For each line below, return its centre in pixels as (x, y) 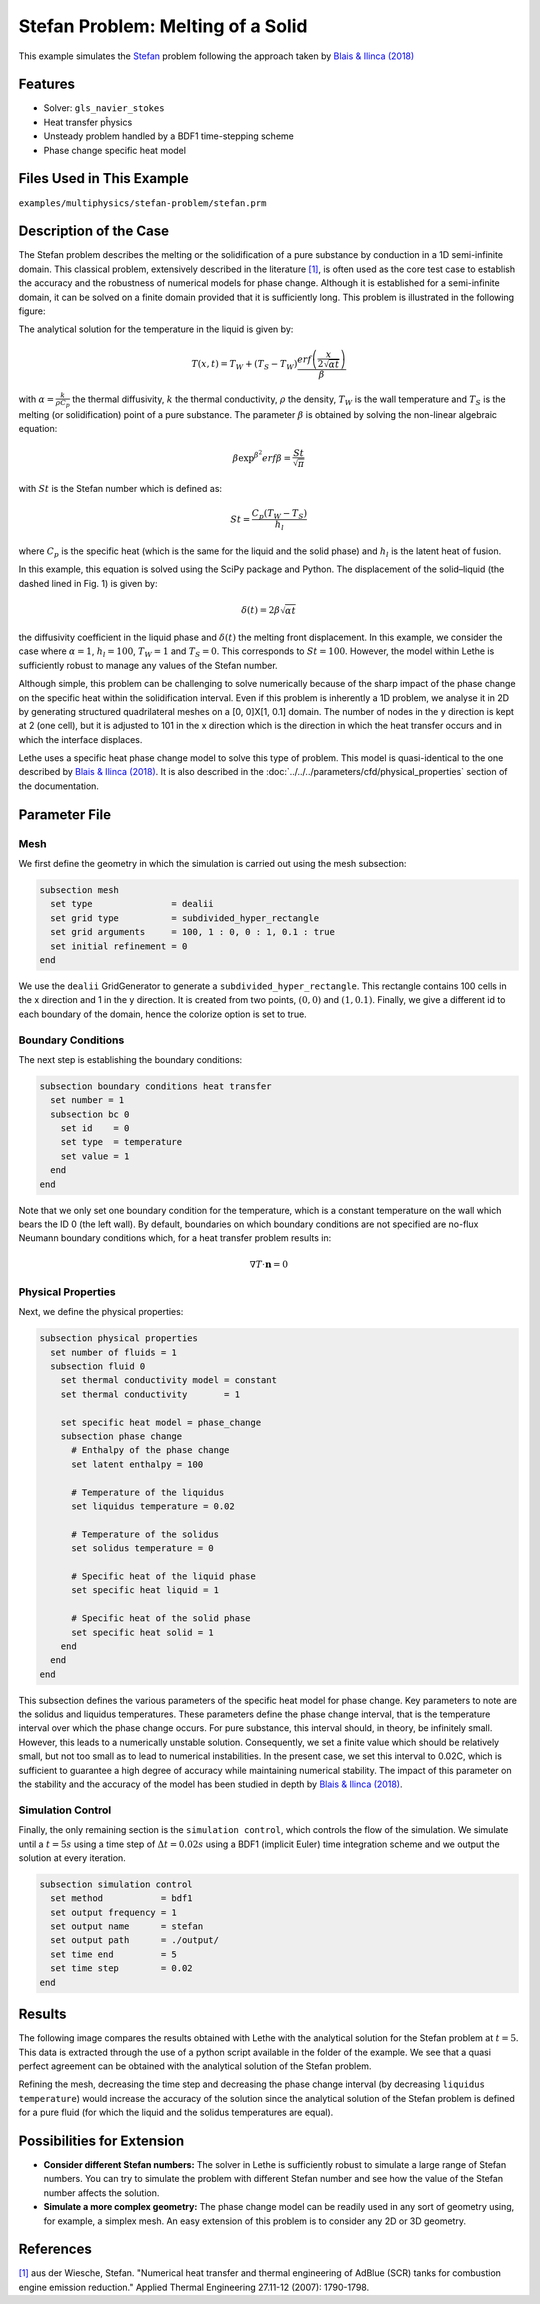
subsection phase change (121, 1436)
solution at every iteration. (72, 1857)
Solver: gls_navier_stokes (104, 108)
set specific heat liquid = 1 (145, 1590)
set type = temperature (121, 1142)
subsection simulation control (116, 1884)
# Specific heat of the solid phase (161, 1618)
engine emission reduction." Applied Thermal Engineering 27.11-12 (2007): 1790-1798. (194, 2287)
